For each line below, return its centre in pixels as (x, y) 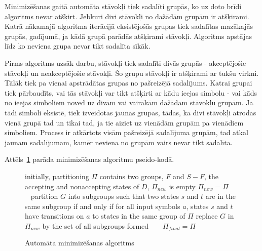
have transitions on (54, 216)
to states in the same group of (139, 216)
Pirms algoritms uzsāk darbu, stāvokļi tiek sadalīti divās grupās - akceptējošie (125, 62)
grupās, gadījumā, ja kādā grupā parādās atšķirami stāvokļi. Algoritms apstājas (128, 36)
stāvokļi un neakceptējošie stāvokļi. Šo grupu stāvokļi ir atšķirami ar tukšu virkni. (132, 73)
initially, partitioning (57, 176)
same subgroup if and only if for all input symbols (103, 206)
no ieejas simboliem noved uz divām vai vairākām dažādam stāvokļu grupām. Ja (129, 102)
